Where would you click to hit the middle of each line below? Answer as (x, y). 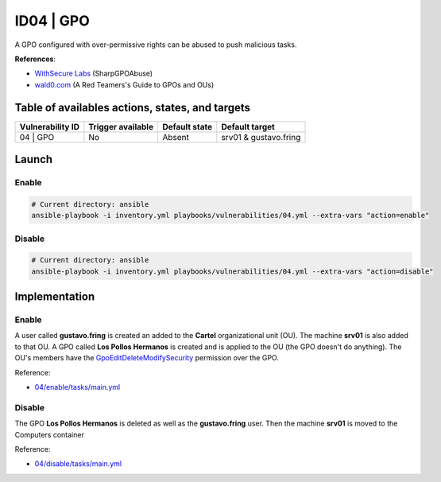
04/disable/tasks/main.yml (78, 464)
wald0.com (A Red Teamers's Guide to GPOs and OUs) (124, 84)
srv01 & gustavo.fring (261, 137)
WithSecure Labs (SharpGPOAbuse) (94, 74)
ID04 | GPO (52, 21)
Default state (188, 126)
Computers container (50, 434)
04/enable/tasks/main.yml (77, 387)
